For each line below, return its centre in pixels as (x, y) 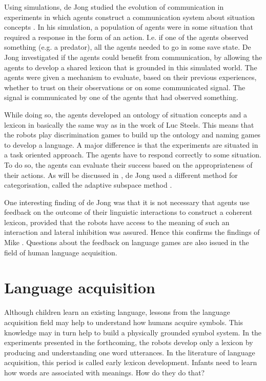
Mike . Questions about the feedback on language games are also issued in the (127, 242)
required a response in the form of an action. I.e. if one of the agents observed (126, 37)
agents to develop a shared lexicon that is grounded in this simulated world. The (131, 67)
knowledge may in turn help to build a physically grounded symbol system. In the (133, 332)
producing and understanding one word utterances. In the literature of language (130, 352)
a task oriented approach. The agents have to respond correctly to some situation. (133, 155)
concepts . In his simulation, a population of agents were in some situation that (129, 27)
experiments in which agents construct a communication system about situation (129, 17)
